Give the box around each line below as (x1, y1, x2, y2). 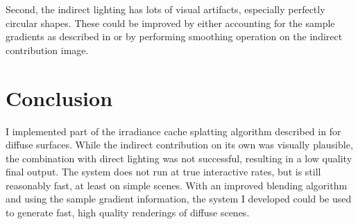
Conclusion (6, 83, 113, 112)
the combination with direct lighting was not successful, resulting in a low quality (6, 150, 352, 165)
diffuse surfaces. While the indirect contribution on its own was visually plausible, (6, 137, 353, 152)
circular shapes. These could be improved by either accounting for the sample (6, 15, 335, 30)
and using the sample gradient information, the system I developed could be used (6, 191, 352, 206)
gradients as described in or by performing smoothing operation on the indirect (6, 29, 343, 44)
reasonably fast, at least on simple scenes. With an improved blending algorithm (6, 178, 348, 192)
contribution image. (6, 42, 89, 57)
